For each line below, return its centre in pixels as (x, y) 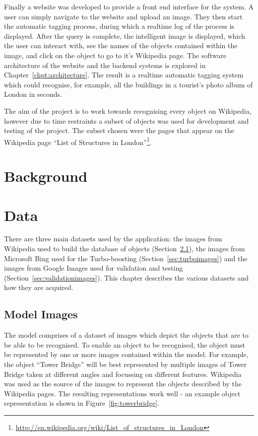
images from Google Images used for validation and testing (94, 268)
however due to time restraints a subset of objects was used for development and (127, 120)
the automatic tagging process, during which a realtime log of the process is (119, 26)
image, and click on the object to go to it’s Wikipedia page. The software (115, 55)
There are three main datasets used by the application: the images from (113, 239)
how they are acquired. (39, 287)
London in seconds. (33, 94)
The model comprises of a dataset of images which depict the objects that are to (126, 335)
